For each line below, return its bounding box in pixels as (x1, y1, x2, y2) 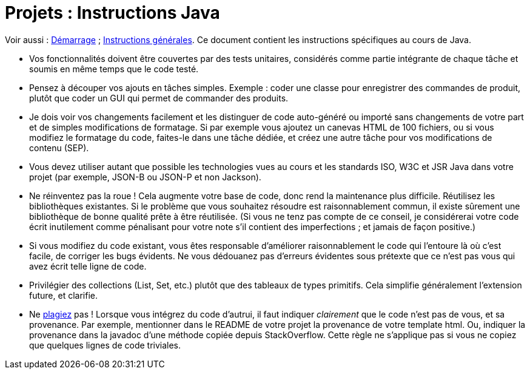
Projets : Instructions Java (5, 2, 220, 23)
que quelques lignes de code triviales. (29, 339, 181, 350)
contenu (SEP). (29, 142, 89, 153)
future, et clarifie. (29, 290, 98, 301)
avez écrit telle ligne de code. (29, 260, 147, 271)
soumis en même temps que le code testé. (29, 63, 199, 74)
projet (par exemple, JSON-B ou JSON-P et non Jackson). (29, 171, 261, 182)
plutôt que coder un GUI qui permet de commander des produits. (29, 92, 289, 103)
